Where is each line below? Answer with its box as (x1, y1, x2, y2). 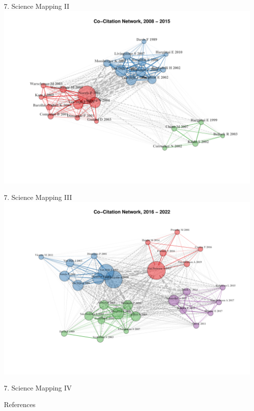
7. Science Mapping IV (4, 383, 72, 393)
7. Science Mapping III (4, 192, 72, 202)
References (4, 399, 36, 409)
